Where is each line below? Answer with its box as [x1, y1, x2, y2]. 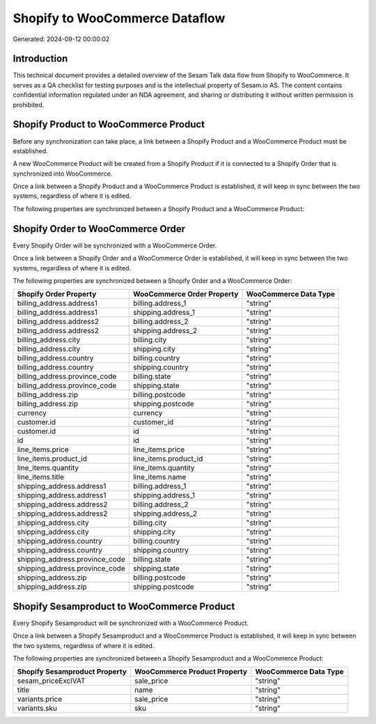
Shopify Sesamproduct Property [17, 667, 127, 677]
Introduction [13, 53, 68, 65]
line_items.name [132, 472, 187, 482]
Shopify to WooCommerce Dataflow [13, 10, 226, 26]
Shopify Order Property [17, 289, 97, 299]
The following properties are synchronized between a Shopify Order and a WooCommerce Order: [13, 276, 292, 285]
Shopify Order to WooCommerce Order [13, 223, 186, 235]
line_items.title [17, 472, 64, 482]
